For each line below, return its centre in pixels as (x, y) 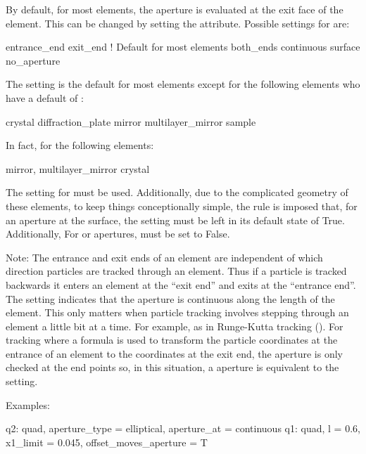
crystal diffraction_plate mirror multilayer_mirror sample (131, 121)
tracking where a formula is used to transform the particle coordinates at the (172, 340)
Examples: (28, 404)
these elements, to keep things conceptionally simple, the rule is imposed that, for (182, 206)
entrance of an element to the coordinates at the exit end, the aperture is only (175, 353)
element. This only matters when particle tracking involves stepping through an (177, 312)
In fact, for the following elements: (80, 145)
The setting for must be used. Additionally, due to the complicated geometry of (177, 192)
